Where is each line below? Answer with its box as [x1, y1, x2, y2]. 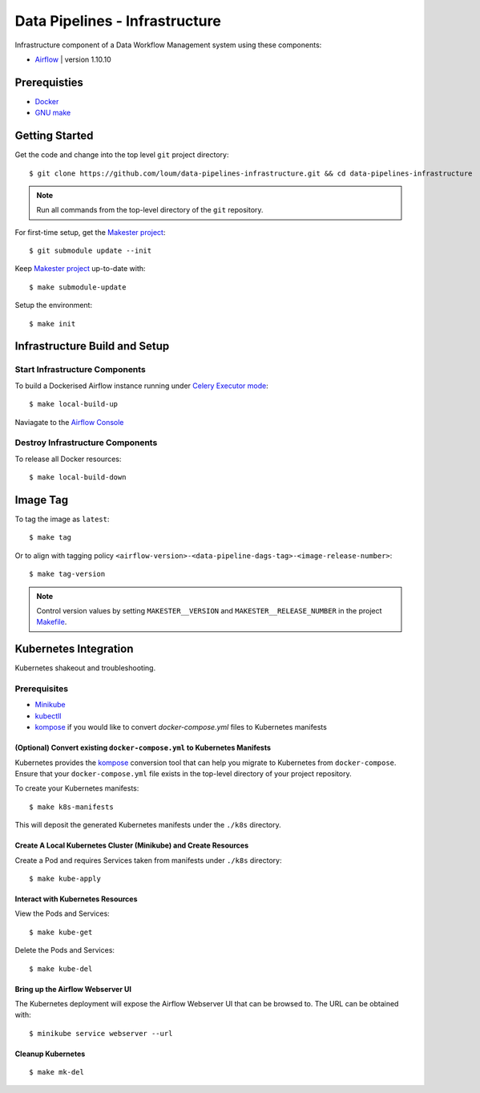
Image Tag [14, 493, 68, 507]
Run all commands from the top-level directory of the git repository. [36, 205, 264, 215]
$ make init [29, 319, 76, 328]
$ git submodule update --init [29, 246, 152, 256]
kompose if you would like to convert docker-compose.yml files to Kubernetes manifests [34, 723, 328, 732]
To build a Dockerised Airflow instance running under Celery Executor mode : [14, 381, 268, 391]
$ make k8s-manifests [29, 802, 114, 812]
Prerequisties [14, 75, 84, 89]
